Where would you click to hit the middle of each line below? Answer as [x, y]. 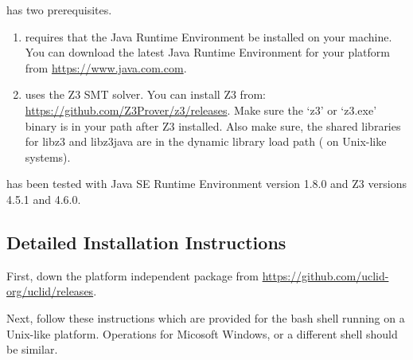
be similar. [32, 349]
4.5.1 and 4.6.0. [44, 199]
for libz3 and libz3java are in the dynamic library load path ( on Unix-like [206, 141]
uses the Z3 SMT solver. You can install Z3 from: [145, 94]
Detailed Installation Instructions [146, 242]
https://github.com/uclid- [325, 275]
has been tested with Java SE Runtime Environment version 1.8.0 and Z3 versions [206, 184]
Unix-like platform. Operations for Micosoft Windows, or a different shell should [202, 333]
